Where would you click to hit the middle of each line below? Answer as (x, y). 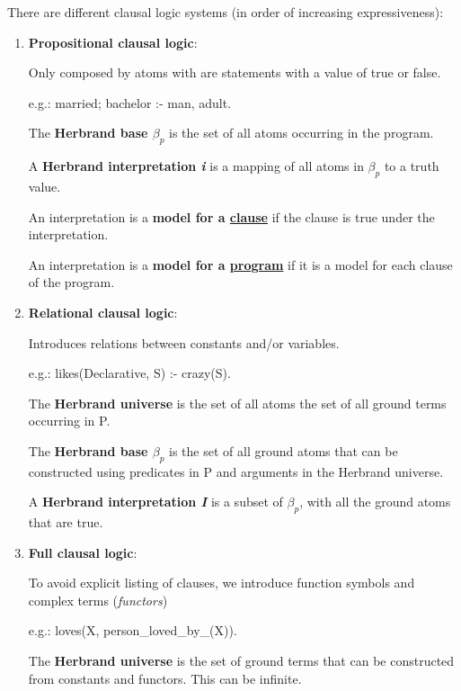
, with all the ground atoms (375, 502)
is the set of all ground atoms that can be (284, 450)
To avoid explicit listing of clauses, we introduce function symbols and (222, 583)
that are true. (66, 522)
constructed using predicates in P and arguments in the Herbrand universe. (236, 471)
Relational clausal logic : (103, 312)
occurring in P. (69, 421)
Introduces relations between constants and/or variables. (184, 342)
